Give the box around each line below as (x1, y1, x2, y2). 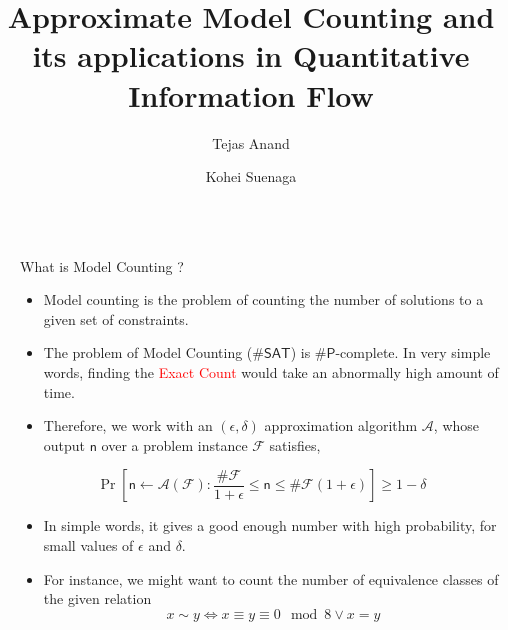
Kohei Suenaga (205, 166, 297, 187)
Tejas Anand (212, 132, 290, 153)
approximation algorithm (264, 415, 418, 436)
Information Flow (128, 74, 374, 115)
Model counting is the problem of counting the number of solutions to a (43, 289, 484, 310)
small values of (43, 535, 134, 556)
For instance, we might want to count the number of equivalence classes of (43, 568, 499, 589)
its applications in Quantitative (32, 35, 470, 76)
